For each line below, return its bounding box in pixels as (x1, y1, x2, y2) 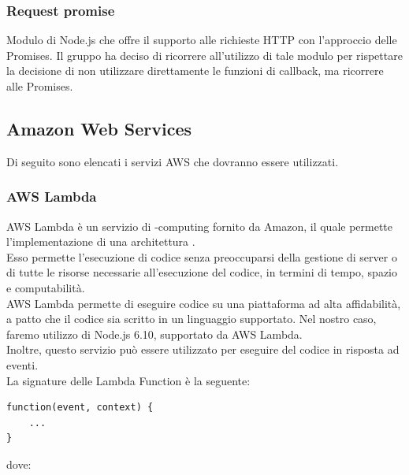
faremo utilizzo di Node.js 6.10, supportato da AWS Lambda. (6, 325, 303, 342)
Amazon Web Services (6, 116, 192, 140)
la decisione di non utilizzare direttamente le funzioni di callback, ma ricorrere (6, 62, 384, 79)
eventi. (6, 356, 39, 373)
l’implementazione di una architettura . (6, 233, 195, 250)
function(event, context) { (6, 402, 154, 414)
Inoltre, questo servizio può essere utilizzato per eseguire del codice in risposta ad (6, 341, 400, 358)
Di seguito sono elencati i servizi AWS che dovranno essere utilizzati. (6, 153, 339, 169)
